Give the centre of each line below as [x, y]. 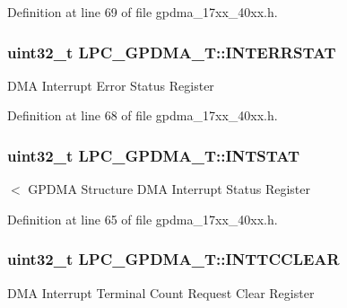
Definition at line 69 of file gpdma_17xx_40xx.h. [143, 12]
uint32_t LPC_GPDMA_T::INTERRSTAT [172, 52]
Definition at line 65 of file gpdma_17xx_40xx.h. [143, 219]
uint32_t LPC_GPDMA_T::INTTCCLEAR [173, 259]
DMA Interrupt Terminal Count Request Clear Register [161, 292]
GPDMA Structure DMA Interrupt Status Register [169, 189]
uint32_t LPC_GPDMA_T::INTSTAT [154, 155]
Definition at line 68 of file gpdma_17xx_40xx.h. [143, 115]
